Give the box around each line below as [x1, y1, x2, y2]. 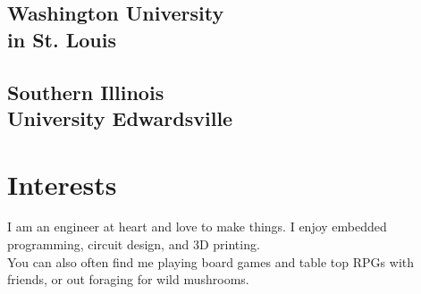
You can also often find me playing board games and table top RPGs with [7, 252, 414, 271]
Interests [7, 165, 117, 202]
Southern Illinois [7, 78, 164, 105]
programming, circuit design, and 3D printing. [7, 235, 260, 254]
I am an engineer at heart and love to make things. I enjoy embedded [7, 217, 387, 236]
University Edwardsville [7, 104, 233, 131]
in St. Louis [7, 25, 116, 53]
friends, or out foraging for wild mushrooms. [7, 270, 249, 289]
